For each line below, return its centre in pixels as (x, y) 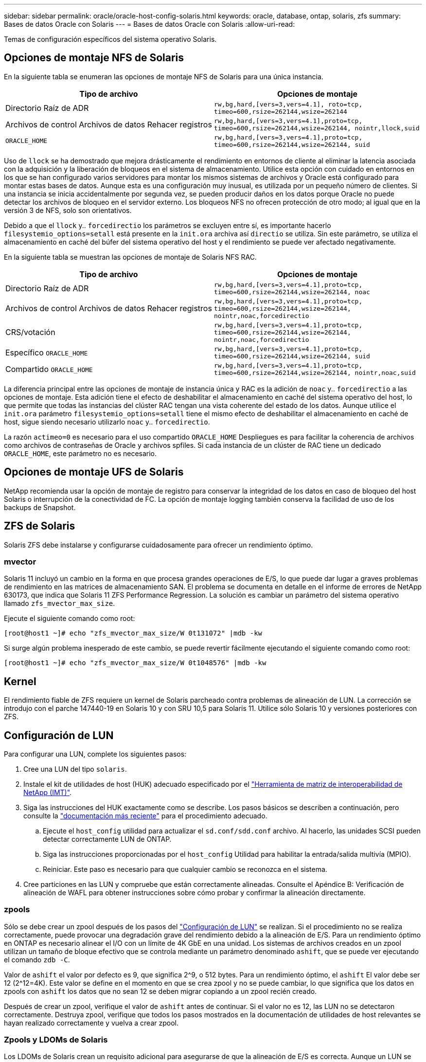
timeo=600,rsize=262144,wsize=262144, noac (292, 292)
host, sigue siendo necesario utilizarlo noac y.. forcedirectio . (107, 422)
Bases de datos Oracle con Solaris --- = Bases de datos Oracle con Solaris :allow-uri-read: (150, 24)
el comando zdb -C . (37, 959)
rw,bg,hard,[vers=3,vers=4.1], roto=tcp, (288, 104)
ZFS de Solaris (40, 526)
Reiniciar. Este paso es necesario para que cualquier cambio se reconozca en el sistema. (185, 869)
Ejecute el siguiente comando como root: (70, 619)
